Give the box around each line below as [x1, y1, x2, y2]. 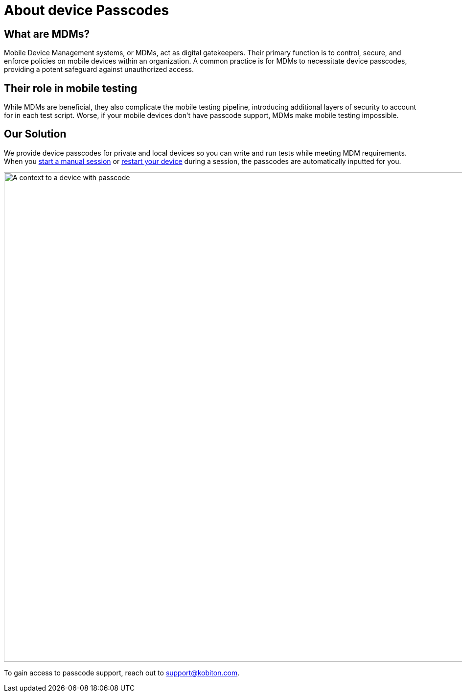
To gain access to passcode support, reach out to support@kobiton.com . [4, 668, 240, 677]
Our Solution [4, 128, 67, 140]
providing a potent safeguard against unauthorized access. [4, 65, 194, 74]
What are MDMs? [4, 27, 90, 40]
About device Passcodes [4, 2, 169, 19]
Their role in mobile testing [4, 82, 138, 94]
